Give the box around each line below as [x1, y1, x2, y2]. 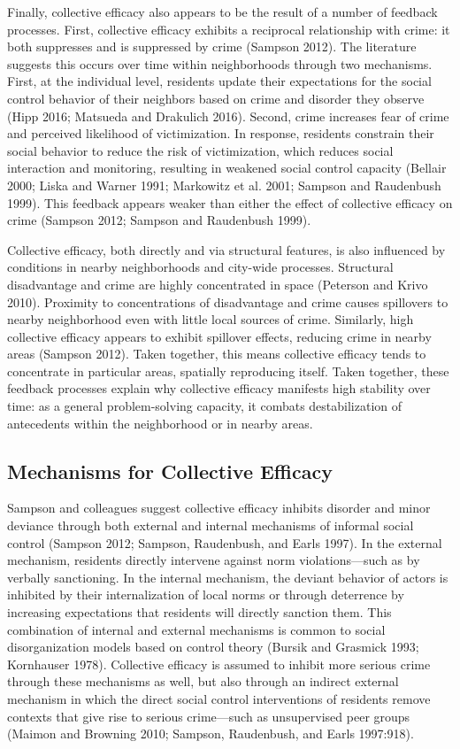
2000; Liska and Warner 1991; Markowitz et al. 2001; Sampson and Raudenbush [7, 175, 441, 194]
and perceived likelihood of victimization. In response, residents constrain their [7, 124, 434, 143]
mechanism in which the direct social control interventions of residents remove [7, 689, 431, 707]
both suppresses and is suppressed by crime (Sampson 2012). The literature [7, 37, 417, 56]
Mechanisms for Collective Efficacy [7, 457, 333, 484]
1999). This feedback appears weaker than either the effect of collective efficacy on [7, 193, 453, 212]
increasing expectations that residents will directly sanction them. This [7, 603, 392, 622]
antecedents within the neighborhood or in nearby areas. [7, 413, 313, 432]
